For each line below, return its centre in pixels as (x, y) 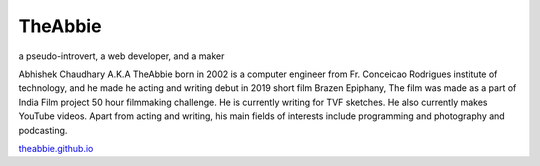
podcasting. (43, 130)
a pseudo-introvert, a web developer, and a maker (121, 56)
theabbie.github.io (56, 148)
